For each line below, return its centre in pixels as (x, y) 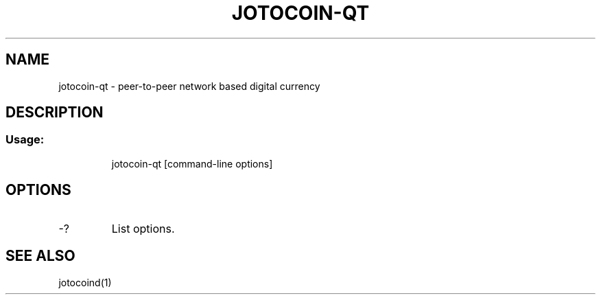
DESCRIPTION (55, 113)
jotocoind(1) (85, 282)
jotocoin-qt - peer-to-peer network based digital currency (189, 86)
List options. (143, 228)
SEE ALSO (40, 256)
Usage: (25, 140)
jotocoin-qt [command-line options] (192, 163)
